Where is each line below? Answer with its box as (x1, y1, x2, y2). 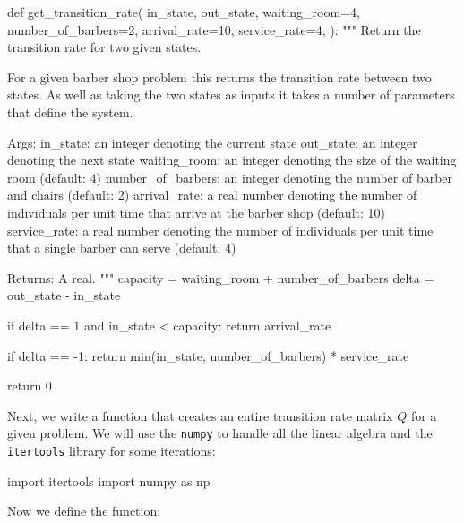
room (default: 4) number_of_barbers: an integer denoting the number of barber (7, 167, 453, 186)
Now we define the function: (7, 502, 161, 520)
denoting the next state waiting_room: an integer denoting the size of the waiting (7, 150, 457, 169)
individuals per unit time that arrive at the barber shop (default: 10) (7, 202, 385, 221)
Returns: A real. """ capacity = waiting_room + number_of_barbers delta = (7, 268, 434, 287)
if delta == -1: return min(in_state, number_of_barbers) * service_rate (7, 346, 409, 364)
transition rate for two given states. (7, 38, 202, 56)
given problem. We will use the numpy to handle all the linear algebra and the (7, 424, 433, 442)
